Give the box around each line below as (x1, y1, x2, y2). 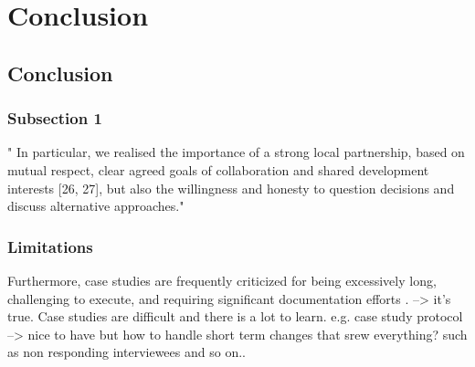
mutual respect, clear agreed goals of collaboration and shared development (7, 160, 429, 179)
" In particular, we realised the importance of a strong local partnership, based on (7, 142, 465, 162)
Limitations (7, 235, 93, 257)
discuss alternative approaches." (7, 196, 185, 215)
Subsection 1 (7, 107, 102, 130)
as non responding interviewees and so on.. (7, 342, 246, 362)
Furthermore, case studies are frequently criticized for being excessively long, (7, 270, 437, 289)
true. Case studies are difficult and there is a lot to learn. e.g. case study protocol (7, 307, 463, 326)
